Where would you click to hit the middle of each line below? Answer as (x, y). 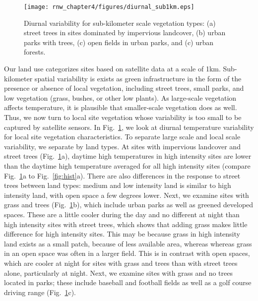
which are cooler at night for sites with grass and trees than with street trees (121, 263)
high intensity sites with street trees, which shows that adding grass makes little (126, 224)
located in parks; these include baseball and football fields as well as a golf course (128, 282)
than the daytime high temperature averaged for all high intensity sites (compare (127, 165)
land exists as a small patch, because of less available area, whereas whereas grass (128, 243)
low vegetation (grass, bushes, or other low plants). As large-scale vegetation (120, 97)
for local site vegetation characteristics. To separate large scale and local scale (122, 137)
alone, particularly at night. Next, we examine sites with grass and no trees (118, 272)
